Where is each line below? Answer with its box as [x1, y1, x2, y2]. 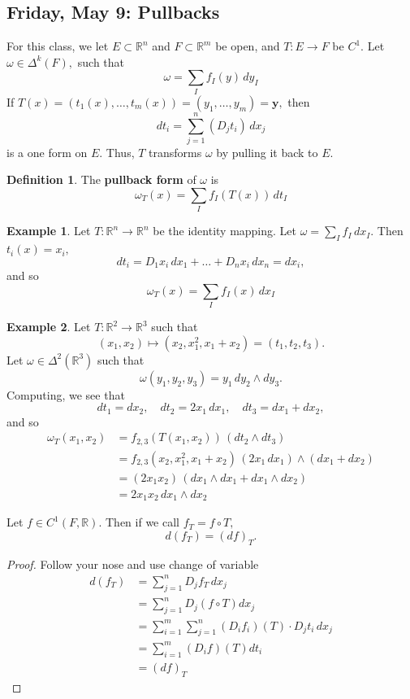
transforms [149, 143, 202, 160]
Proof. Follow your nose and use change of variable [6, 555, 259, 572]
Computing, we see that [6, 386, 125, 403]
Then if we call [105, 513, 179, 531]
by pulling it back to [216, 143, 318, 160]
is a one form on [6, 143, 88, 160]
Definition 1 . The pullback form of [6, 171, 196, 188]
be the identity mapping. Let [153, 222, 297, 239]
